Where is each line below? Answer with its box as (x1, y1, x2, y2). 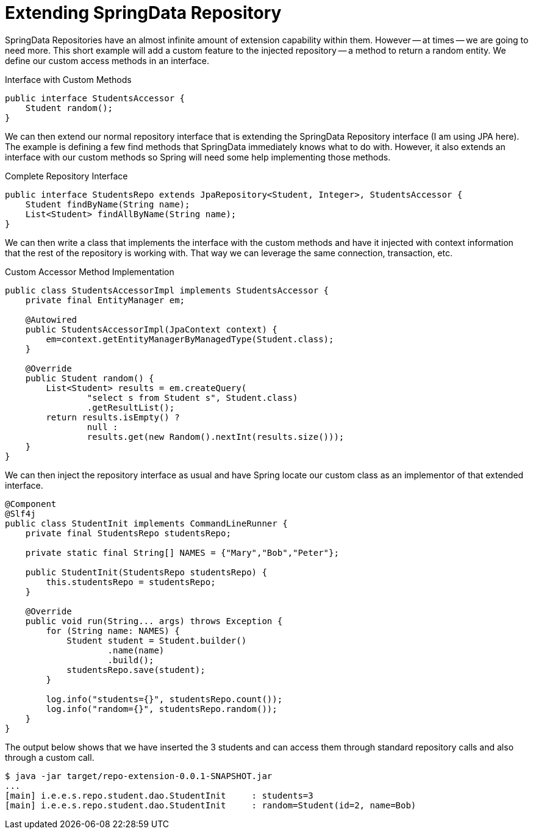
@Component (5, 498, 57, 509)
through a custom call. (5, 752, 95, 763)
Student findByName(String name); (25, 199, 190, 209)
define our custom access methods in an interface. (5, 55, 210, 66)
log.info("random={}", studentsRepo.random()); (46, 703, 277, 714)
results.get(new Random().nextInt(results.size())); (87, 431, 345, 442)
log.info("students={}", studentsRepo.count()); (46, 694, 283, 704)
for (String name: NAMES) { (46, 625, 180, 636)
